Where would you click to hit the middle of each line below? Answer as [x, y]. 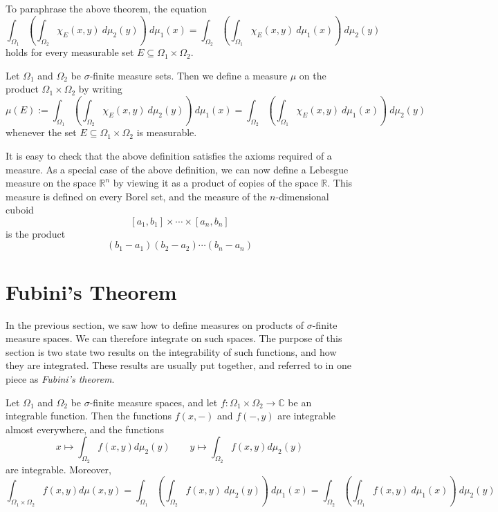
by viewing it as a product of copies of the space [215, 183]
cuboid [20, 210]
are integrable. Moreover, [58, 469]
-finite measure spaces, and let [154, 402]
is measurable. [167, 132]
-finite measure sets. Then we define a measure [188, 75]
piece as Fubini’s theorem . [60, 378]
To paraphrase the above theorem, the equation [107, 8]
